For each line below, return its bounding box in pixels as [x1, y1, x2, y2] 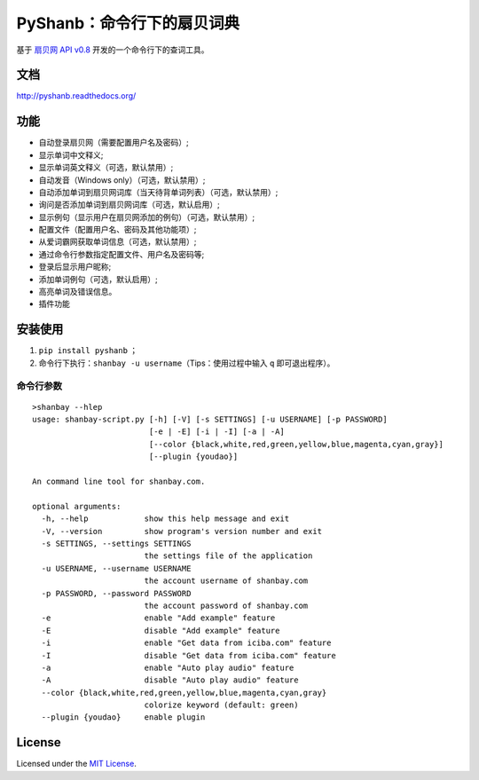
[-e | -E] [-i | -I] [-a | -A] [148, 427, 286, 437]
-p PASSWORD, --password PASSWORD [41, 588, 192, 598]
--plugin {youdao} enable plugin [41, 713, 206, 722]
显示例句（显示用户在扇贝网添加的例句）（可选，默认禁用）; [38, 211, 255, 222]
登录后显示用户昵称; [38, 262, 112, 272]
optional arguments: [32, 501, 122, 511]
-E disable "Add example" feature [41, 626, 280, 635]
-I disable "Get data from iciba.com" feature [41, 650, 336, 660]
